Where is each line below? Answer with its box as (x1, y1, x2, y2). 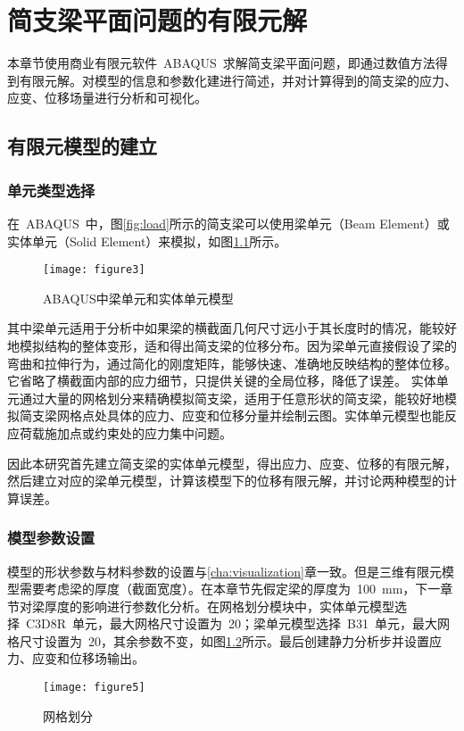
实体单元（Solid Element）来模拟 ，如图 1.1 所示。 (7, 231, 287, 250)
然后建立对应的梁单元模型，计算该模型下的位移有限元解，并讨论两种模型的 (7, 471, 444, 490)
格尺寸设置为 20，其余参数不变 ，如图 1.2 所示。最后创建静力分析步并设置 (7, 631, 429, 650)
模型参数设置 (7, 527, 95, 549)
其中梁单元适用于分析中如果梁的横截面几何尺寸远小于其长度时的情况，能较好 (7, 319, 457, 337)
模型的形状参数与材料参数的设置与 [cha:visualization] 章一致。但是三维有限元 (7, 561, 442, 580)
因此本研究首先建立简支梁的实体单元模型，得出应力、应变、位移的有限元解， (7, 453, 457, 472)
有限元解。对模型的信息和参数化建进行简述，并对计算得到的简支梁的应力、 (19, 71, 457, 89)
